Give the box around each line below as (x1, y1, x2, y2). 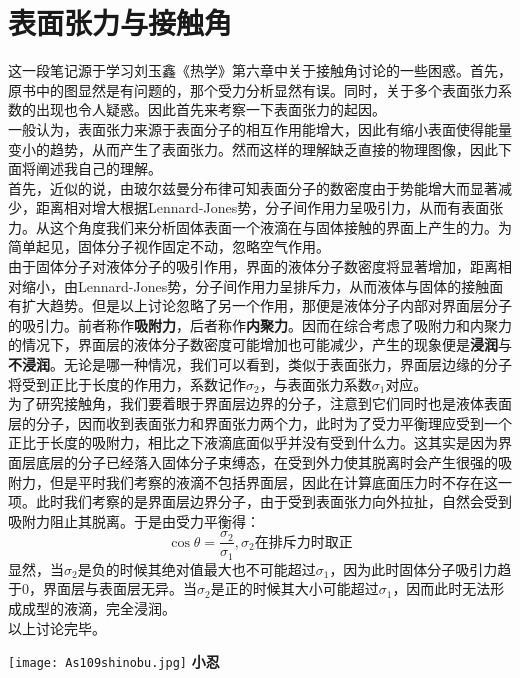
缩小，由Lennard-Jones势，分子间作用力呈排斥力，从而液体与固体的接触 (21, 275, 490, 296)
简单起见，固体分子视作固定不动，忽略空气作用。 (8, 236, 330, 257)
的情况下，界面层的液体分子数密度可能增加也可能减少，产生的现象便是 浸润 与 (8, 334, 512, 355)
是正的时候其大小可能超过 (210, 578, 379, 599)
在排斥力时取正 (254, 535, 353, 550)
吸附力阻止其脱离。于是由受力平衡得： (8, 510, 260, 531)
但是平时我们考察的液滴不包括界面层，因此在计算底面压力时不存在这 (49, 471, 498, 492)
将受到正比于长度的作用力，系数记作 (8, 373, 246, 394)
